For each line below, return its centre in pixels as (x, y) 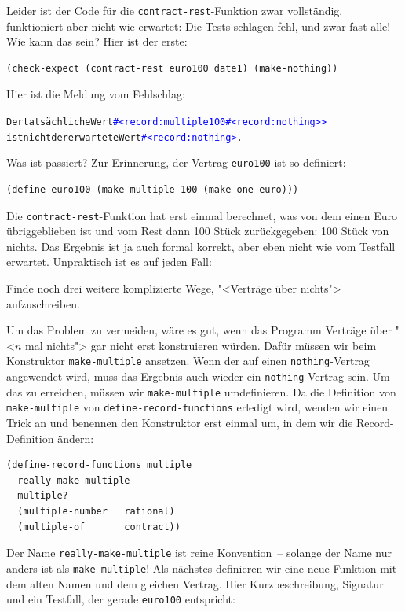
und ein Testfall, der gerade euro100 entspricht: (121, 599)
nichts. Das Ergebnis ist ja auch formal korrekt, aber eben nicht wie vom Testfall (201, 246)
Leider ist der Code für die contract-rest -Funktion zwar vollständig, (175, 10)
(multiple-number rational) (96, 511)
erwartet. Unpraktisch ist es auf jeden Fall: (109, 262)
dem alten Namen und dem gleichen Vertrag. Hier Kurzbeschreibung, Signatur (195, 583)
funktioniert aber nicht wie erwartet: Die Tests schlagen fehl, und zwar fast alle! (199, 26)
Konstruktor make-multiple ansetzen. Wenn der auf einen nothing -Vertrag (188, 361)
